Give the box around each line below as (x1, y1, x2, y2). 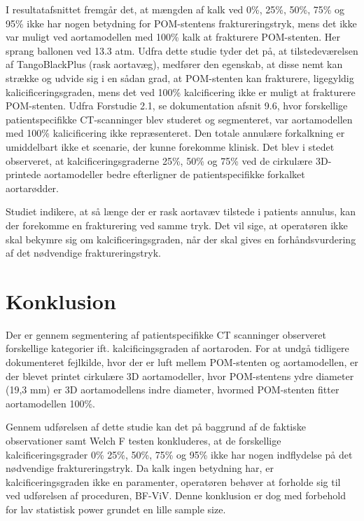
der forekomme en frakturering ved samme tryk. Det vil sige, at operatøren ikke (6, 217, 348, 232)
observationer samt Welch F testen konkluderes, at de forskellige (6, 433, 281, 447)
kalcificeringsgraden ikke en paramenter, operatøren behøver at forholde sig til (6, 474, 341, 489)
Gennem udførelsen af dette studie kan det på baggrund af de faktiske (6, 419, 306, 434)
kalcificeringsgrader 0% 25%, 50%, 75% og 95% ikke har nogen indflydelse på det (6, 447, 353, 461)
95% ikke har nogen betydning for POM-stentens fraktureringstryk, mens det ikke (6, 15, 357, 30)
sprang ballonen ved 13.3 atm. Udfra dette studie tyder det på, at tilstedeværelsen (6, 43, 358, 57)
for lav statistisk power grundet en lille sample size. (6, 501, 226, 516)
